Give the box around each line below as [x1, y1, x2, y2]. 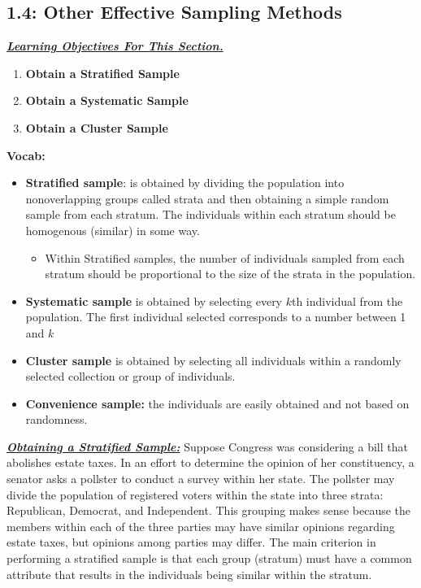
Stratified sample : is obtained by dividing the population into [25, 174, 345, 191]
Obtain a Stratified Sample [25, 64, 180, 81]
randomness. [25, 411, 88, 428]
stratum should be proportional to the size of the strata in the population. [45, 265, 416, 282]
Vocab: [7, 146, 46, 163]
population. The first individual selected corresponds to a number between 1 [25, 308, 406, 325]
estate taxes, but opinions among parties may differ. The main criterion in [7, 534, 376, 551]
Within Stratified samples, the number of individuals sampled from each [45, 249, 405, 266]
